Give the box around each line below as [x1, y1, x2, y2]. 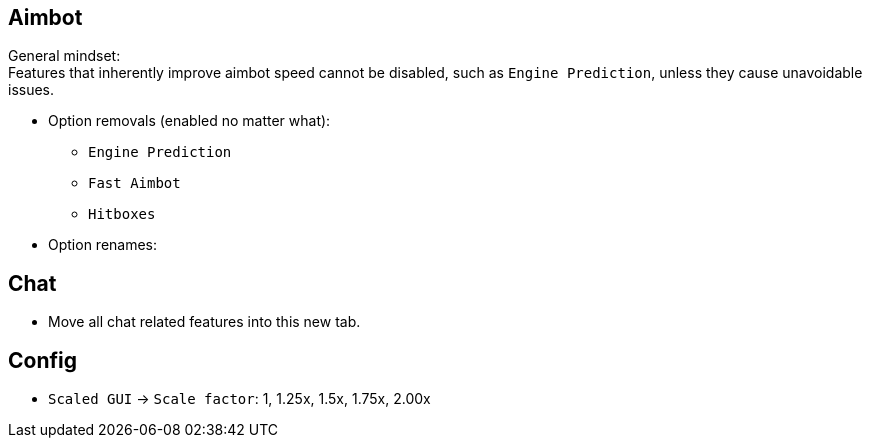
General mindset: [8, 47, 121, 65]
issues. [8, 81, 55, 99]
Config [8, 347, 77, 373]
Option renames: [48, 236, 158, 254]
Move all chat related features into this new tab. [48, 313, 361, 331]
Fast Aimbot [88, 175, 181, 192]
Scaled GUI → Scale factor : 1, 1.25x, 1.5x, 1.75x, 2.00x [48, 390, 431, 408]
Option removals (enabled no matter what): [48, 112, 331, 130]
